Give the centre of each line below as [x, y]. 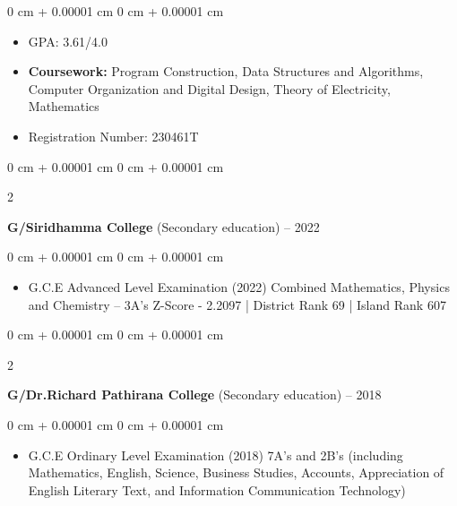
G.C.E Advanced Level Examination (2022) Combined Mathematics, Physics [239, 286]
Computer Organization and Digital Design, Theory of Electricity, [209, 88]
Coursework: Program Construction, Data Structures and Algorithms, [226, 71]
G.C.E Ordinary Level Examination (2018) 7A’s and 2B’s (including [216, 455]
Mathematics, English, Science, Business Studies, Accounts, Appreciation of [236, 472]
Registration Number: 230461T [113, 136]
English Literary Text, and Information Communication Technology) [217, 489]
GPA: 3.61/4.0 [68, 41]
